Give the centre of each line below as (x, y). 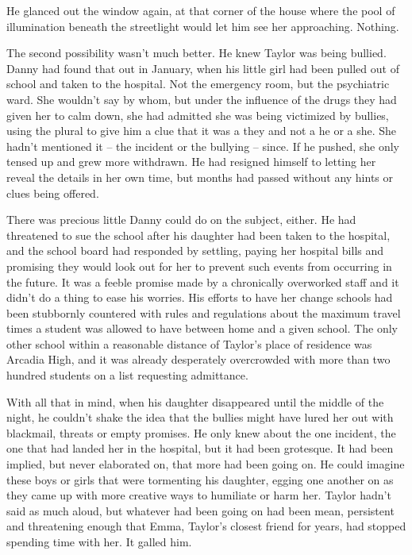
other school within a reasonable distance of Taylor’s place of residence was (189, 343)
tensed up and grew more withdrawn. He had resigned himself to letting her (191, 162)
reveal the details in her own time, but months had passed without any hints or (200, 177)
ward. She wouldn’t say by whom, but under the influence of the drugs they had (202, 99)
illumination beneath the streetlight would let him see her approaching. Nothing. (203, 26)
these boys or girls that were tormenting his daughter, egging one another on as (200, 479)
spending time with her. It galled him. (99, 542)
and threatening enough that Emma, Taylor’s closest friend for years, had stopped (206, 526)
